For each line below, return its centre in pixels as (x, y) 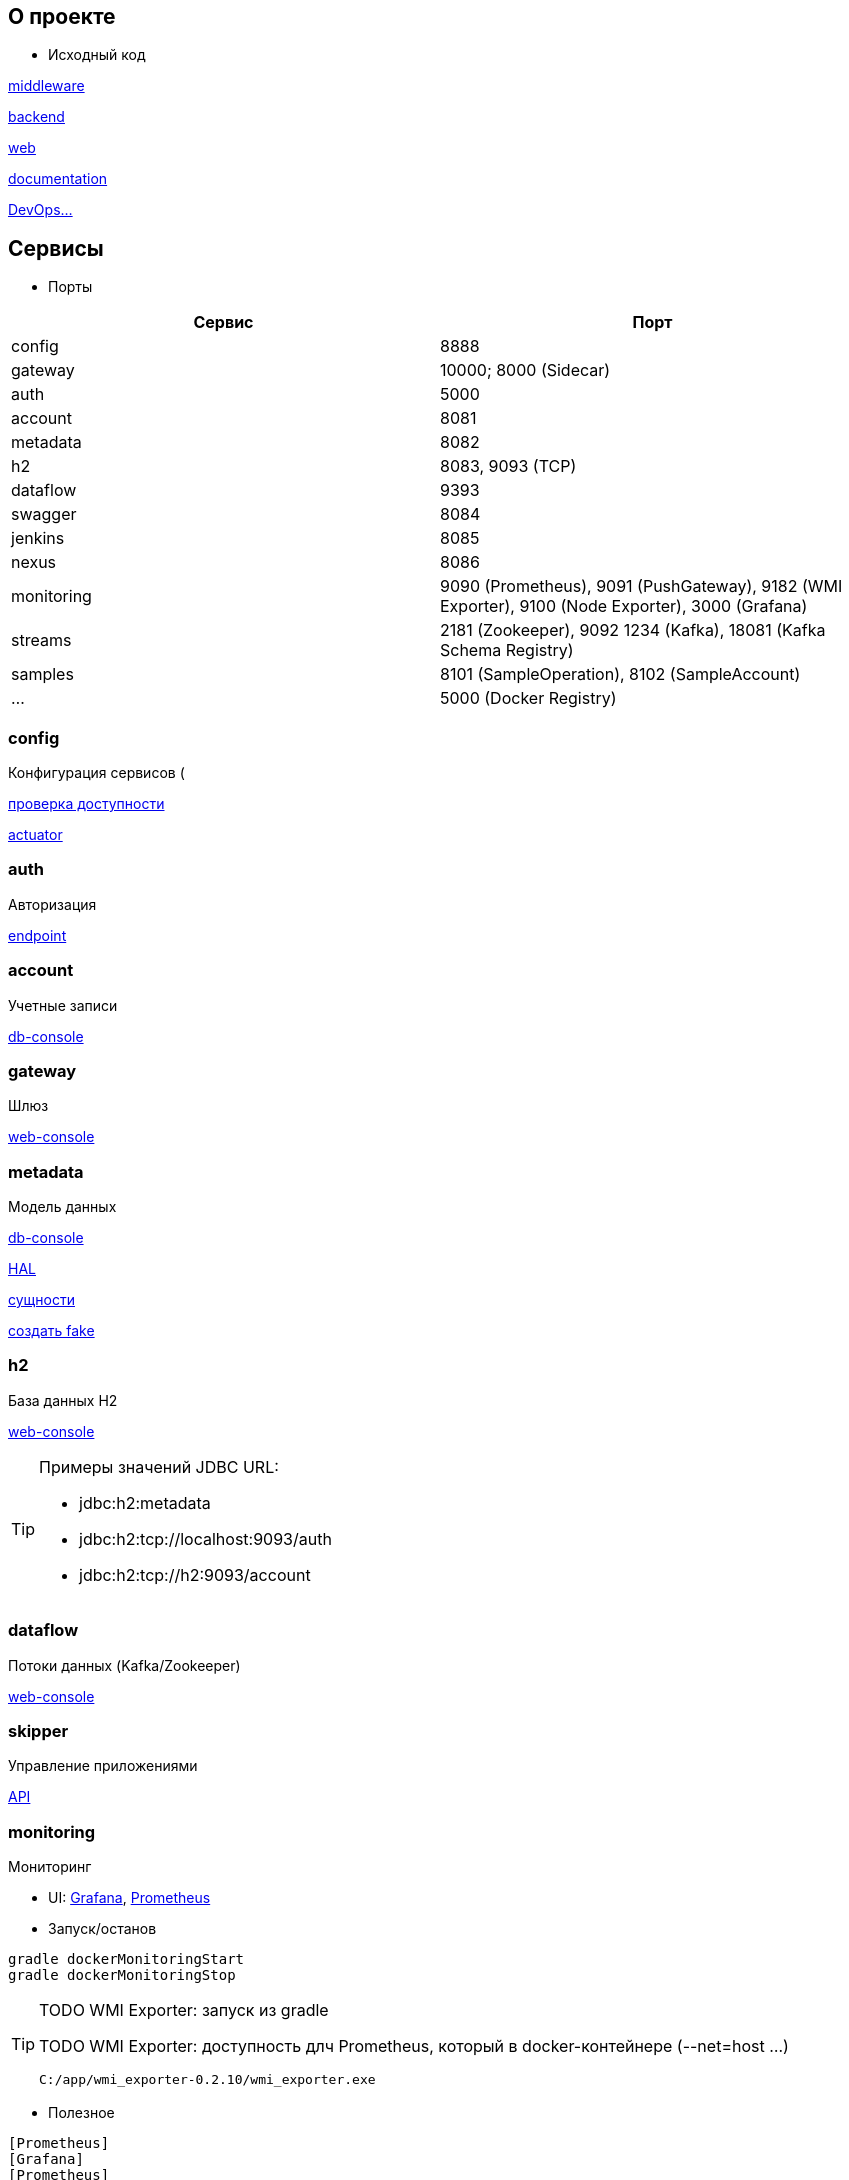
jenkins (38, 538)
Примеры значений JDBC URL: (159, 1466)
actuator (35, 835)
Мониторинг (50, 1867)
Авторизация (52, 904)
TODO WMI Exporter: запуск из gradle (184, 2010)
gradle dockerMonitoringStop (122, 1975)
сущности (41, 1300)
